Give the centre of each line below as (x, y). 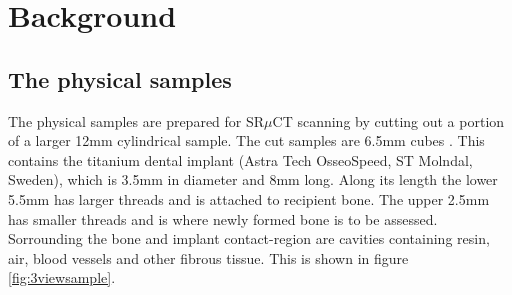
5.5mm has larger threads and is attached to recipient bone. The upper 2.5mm (249, 198)
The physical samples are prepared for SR (136, 120)
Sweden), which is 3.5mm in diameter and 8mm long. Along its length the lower (253, 179)
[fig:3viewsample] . (62, 277)
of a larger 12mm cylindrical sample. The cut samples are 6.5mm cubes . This (246, 140)
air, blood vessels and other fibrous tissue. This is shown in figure (208, 257)
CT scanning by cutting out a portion (388, 120)
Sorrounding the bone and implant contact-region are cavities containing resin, (249, 238)
